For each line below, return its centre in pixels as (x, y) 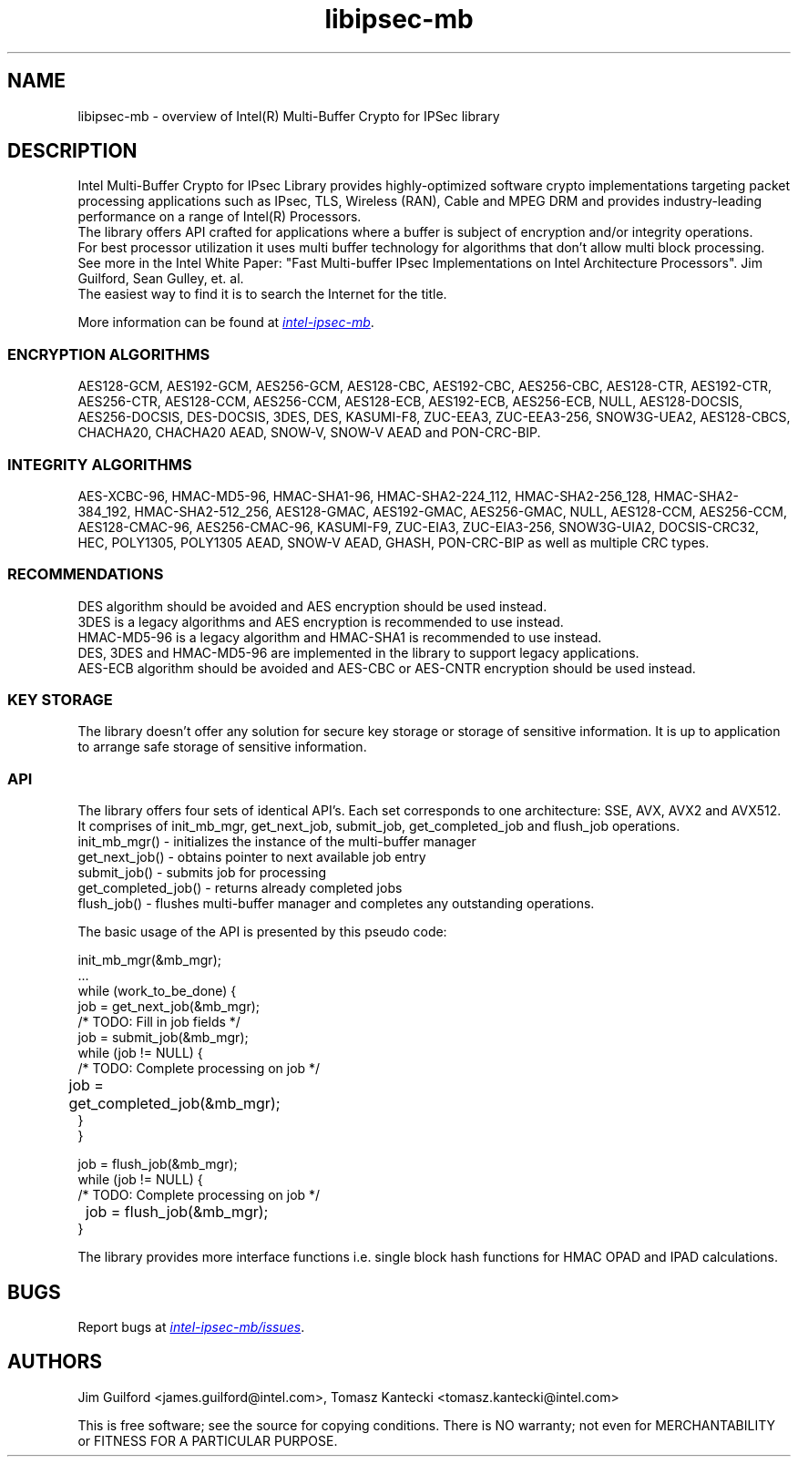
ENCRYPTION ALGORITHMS (109, 354)
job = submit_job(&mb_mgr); (163, 1038)
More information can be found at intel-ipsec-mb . (226, 322)
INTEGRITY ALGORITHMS (100, 464)
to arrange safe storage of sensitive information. (222, 747)
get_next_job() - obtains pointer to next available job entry (252, 857)
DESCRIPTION (72, 151)
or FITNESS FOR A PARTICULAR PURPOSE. (208, 1440)
